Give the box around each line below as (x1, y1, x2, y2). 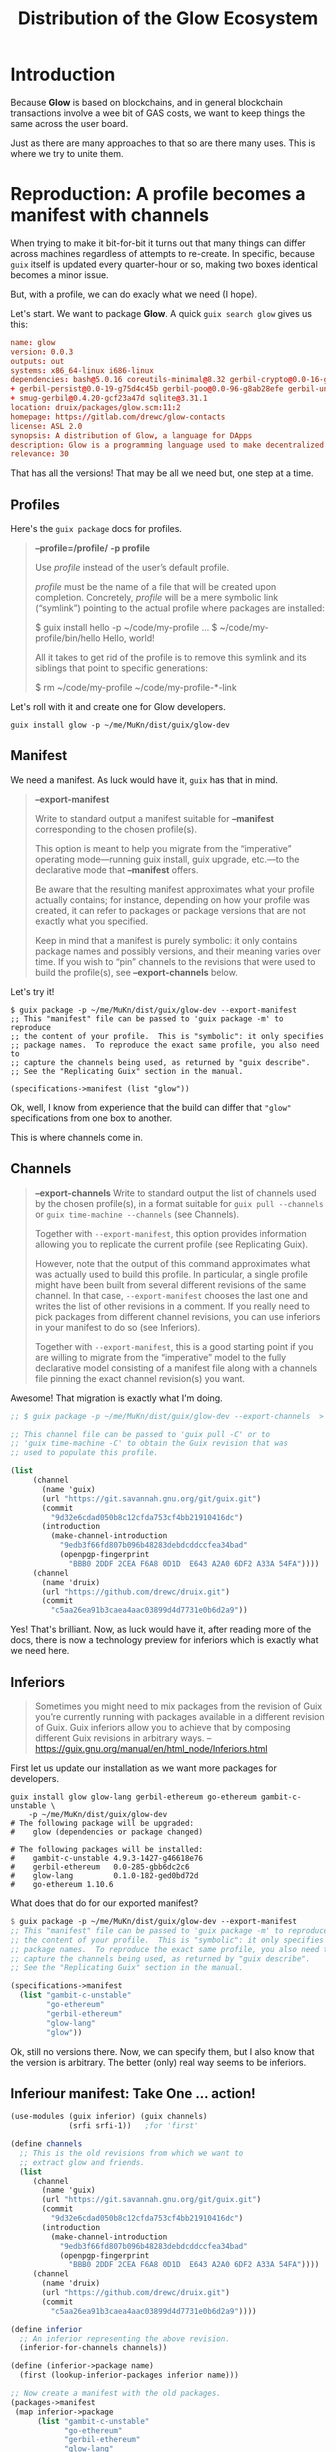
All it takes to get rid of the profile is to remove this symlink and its (34, 652, 307, 664)
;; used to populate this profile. (10, 1448, 159, 1458)
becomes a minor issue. (10, 268, 109, 281)
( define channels (10, 2139, 83, 2149)
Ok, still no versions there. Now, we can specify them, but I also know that (10, 2045, 315, 2057)
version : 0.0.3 (10, 347, 74, 357)
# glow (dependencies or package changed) (10, 1827, 203, 1837)
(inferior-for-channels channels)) (19, 2343, 168, 2353)
